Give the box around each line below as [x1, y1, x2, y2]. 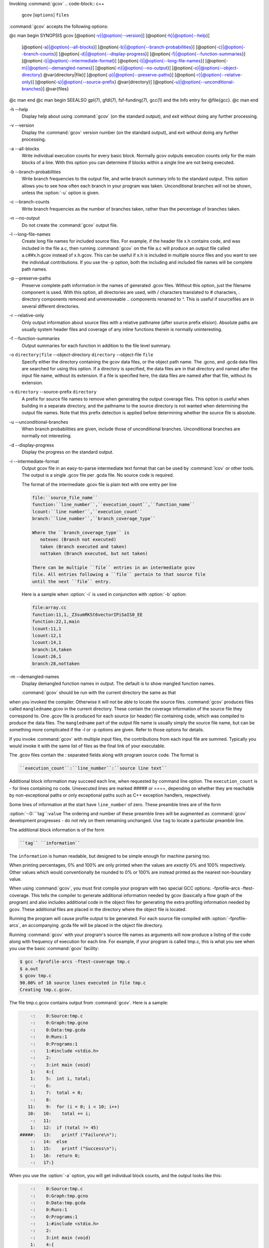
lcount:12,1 [32, 633, 62, 638]
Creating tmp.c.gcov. [19, 987, 73, 992]
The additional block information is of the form [9, 827, 105, 833]
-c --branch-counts [9, 199, 50, 205]
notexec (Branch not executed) [40, 537, 117, 543]
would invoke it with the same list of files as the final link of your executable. [9, 743, 165, 749]
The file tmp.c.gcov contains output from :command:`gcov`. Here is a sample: [9, 999, 169, 1005]
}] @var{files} [40, 85, 69, 92]
